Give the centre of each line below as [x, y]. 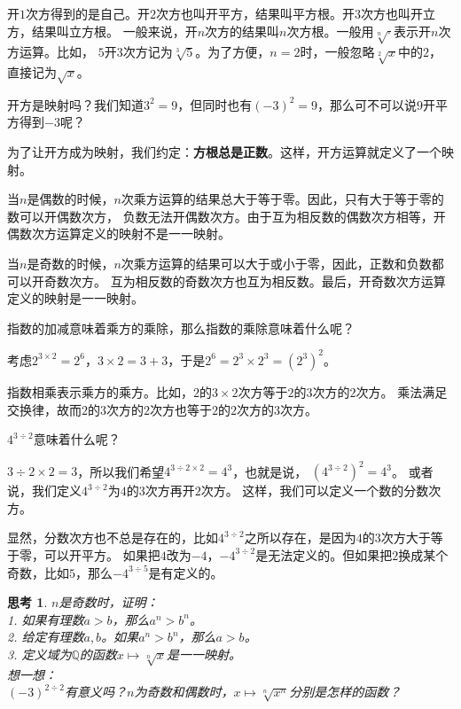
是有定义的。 [186, 572]
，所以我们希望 [121, 471]
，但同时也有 [215, 104]
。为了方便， [233, 52]
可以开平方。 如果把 [102, 554]
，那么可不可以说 [367, 104]
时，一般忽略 [337, 52]
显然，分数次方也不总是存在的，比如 [113, 538]
